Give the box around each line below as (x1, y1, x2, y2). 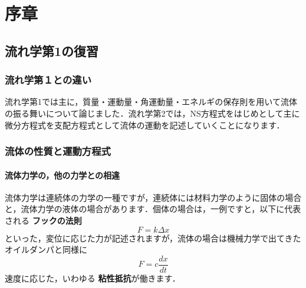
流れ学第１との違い (5, 72, 92, 87)
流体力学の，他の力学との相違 (5, 168, 120, 181)
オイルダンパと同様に (5, 243, 87, 256)
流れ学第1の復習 (5, 41, 99, 59)
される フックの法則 (5, 214, 82, 226)
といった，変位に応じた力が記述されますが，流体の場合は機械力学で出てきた (5, 231, 301, 244)
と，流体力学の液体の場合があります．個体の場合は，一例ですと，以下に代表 (5, 203, 301, 215)
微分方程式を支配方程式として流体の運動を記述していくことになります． (5, 118, 285, 131)
